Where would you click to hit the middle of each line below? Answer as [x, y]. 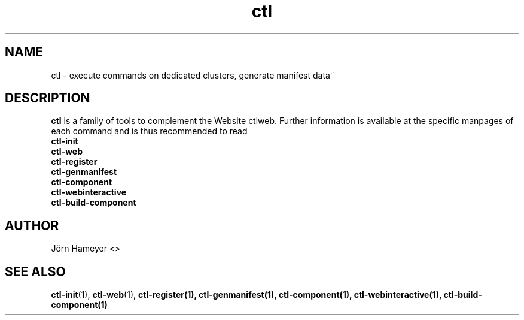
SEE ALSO [35, 271]
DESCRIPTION [48, 98]
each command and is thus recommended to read [149, 131]
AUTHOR [32, 225]
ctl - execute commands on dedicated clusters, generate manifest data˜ [193, 75]
